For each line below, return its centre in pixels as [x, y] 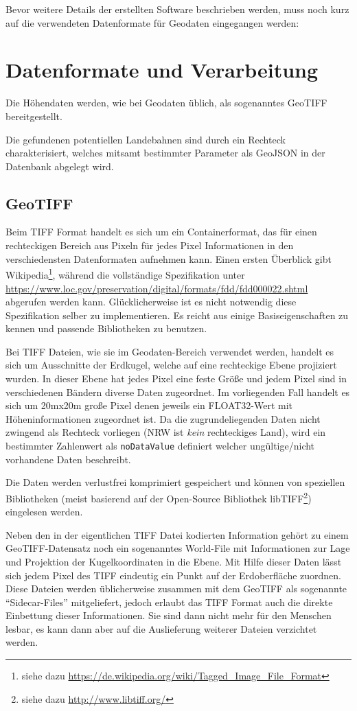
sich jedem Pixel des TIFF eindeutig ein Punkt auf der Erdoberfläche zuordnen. [173, 575]
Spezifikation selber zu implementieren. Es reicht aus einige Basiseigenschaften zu [177, 315]
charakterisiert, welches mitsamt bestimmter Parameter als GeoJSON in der [165, 153]
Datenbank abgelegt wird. [60, 166]
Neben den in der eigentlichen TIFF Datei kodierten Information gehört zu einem [177, 534]
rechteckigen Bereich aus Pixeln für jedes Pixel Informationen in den [150, 245]
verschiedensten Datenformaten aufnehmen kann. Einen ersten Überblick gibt [169, 258]
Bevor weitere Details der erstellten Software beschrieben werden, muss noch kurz [177, 9]
